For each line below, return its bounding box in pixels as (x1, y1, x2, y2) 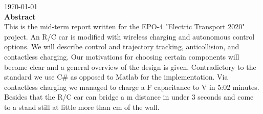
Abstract (4, 11, 36, 22)
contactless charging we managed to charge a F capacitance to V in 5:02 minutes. (4, 81, 259, 92)
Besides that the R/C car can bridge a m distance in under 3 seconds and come (4, 91, 254, 102)
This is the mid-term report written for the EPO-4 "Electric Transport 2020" (4, 21, 245, 32)
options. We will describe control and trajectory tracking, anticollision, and (4, 41, 239, 52)
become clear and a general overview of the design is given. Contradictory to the (4, 61, 256, 72)
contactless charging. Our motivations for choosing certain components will (4, 51, 239, 62)
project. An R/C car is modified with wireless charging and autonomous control (4, 31, 255, 42)
